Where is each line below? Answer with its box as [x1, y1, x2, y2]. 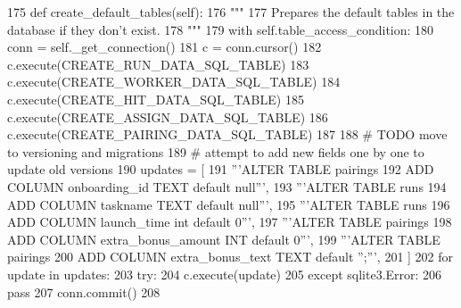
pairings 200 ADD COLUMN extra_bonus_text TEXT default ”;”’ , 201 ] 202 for [7, 247, 454, 266]
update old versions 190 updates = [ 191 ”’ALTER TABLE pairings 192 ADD [7, 160, 434, 179]
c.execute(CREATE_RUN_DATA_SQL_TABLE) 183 [7, 54, 309, 73]
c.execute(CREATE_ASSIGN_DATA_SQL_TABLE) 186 [7, 107, 328, 126]
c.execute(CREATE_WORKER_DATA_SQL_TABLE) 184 [7, 72, 341, 91]
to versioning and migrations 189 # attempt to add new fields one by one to [7, 142, 424, 161]
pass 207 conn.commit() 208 [7, 282, 161, 301]
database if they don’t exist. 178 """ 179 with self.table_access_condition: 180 [7, 20, 434, 38]
